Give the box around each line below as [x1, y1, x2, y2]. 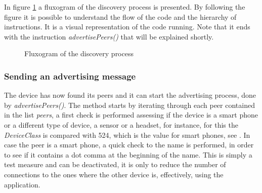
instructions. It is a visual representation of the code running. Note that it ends [4, 21, 250, 32]
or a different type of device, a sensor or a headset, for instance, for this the [4, 119, 238, 130]
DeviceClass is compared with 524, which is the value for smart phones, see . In [4, 129, 250, 140]
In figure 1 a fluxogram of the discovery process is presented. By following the [4, 2, 245, 12]
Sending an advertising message [4, 69, 136, 82]
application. [4, 179, 40, 189]
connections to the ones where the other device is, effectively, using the [4, 169, 224, 179]
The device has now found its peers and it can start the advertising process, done [4, 90, 256, 100]
